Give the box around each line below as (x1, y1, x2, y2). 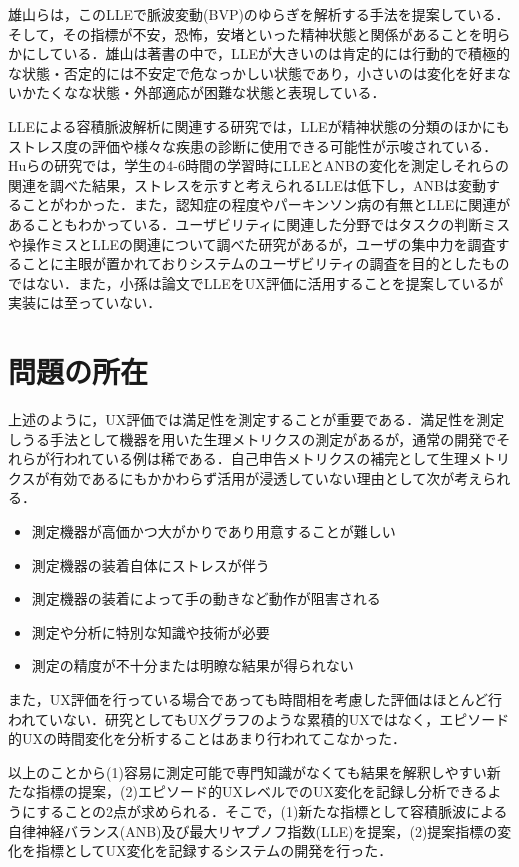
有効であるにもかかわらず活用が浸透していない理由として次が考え (49, 467, 483, 488)
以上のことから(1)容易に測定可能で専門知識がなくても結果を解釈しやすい (8, 761, 487, 782)
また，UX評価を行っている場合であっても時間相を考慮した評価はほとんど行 (8, 688, 503, 709)
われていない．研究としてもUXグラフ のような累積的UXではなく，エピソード (8, 708, 510, 729)
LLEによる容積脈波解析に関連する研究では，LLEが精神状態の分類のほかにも (8, 115, 510, 136)
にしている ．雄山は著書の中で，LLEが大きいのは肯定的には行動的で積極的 (21, 43, 511, 64)
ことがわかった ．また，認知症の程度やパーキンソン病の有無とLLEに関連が (21, 194, 511, 215)
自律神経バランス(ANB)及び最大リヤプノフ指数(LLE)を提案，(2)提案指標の (8, 820, 498, 841)
